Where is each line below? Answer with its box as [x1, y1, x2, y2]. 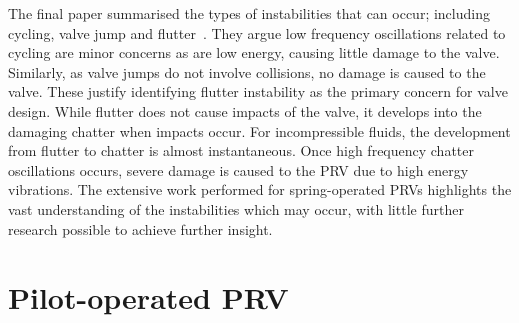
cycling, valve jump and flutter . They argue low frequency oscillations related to [8, 22, 506, 43]
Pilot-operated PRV [8, 277, 289, 318]
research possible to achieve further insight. [8, 218, 273, 239]
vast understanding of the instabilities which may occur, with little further [8, 198, 464, 219]
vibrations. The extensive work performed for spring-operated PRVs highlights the [8, 179, 512, 200]
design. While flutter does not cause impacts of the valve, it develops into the [8, 100, 482, 121]
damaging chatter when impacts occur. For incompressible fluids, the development [8, 120, 511, 141]
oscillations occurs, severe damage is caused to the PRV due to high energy [8, 159, 469, 180]
